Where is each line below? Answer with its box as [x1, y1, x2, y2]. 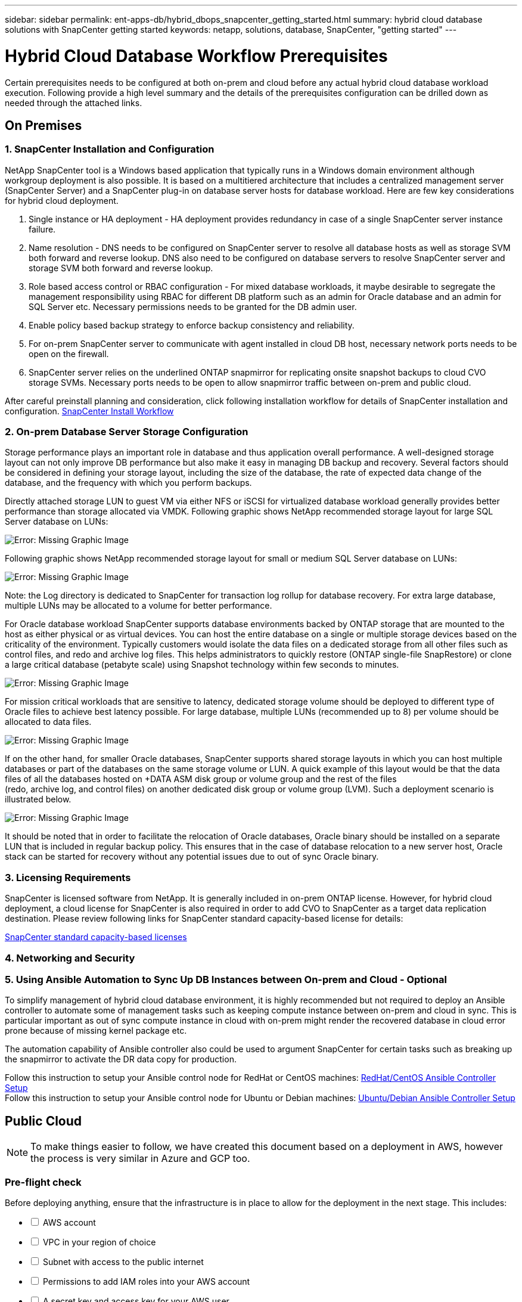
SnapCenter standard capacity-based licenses [5, 932, 187, 943]
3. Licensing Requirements [5, 871, 131, 883]
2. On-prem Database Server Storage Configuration [5, 426, 248, 438]
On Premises [5, 117, 82, 133]
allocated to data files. [5, 717, 92, 727]
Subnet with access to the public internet [42, 1256, 204, 1267]
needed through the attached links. [5, 97, 142, 108]
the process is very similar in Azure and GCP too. [30, 1152, 250, 1165]
